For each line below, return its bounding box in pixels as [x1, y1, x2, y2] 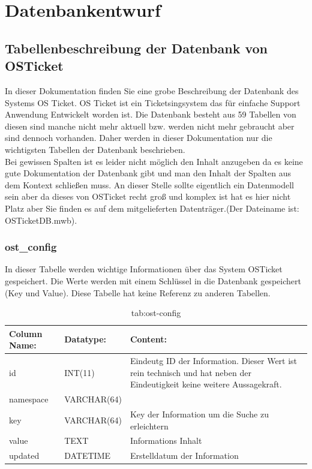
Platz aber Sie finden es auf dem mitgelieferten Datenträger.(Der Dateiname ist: [5, 202, 299, 214]
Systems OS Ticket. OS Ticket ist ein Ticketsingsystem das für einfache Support [5, 96, 301, 109]
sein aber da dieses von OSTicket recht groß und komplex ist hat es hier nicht [5, 190, 291, 203]
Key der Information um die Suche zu [130, 408, 269, 420]
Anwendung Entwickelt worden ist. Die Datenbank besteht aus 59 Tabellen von [5, 108, 296, 121]
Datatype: [64, 333, 107, 345]
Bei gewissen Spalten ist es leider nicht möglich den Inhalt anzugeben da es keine [5, 155, 303, 167]
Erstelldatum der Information [130, 449, 239, 462]
